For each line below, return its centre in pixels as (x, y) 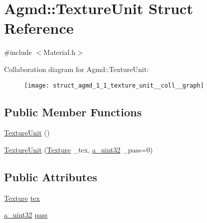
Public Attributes (51, 176)
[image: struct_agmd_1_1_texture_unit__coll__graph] (114, 85)
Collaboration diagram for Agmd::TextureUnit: (76, 69)
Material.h (60, 52)
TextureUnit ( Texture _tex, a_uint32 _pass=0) (78, 149)
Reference (39, 28)
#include (18, 52)
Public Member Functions (73, 111)
